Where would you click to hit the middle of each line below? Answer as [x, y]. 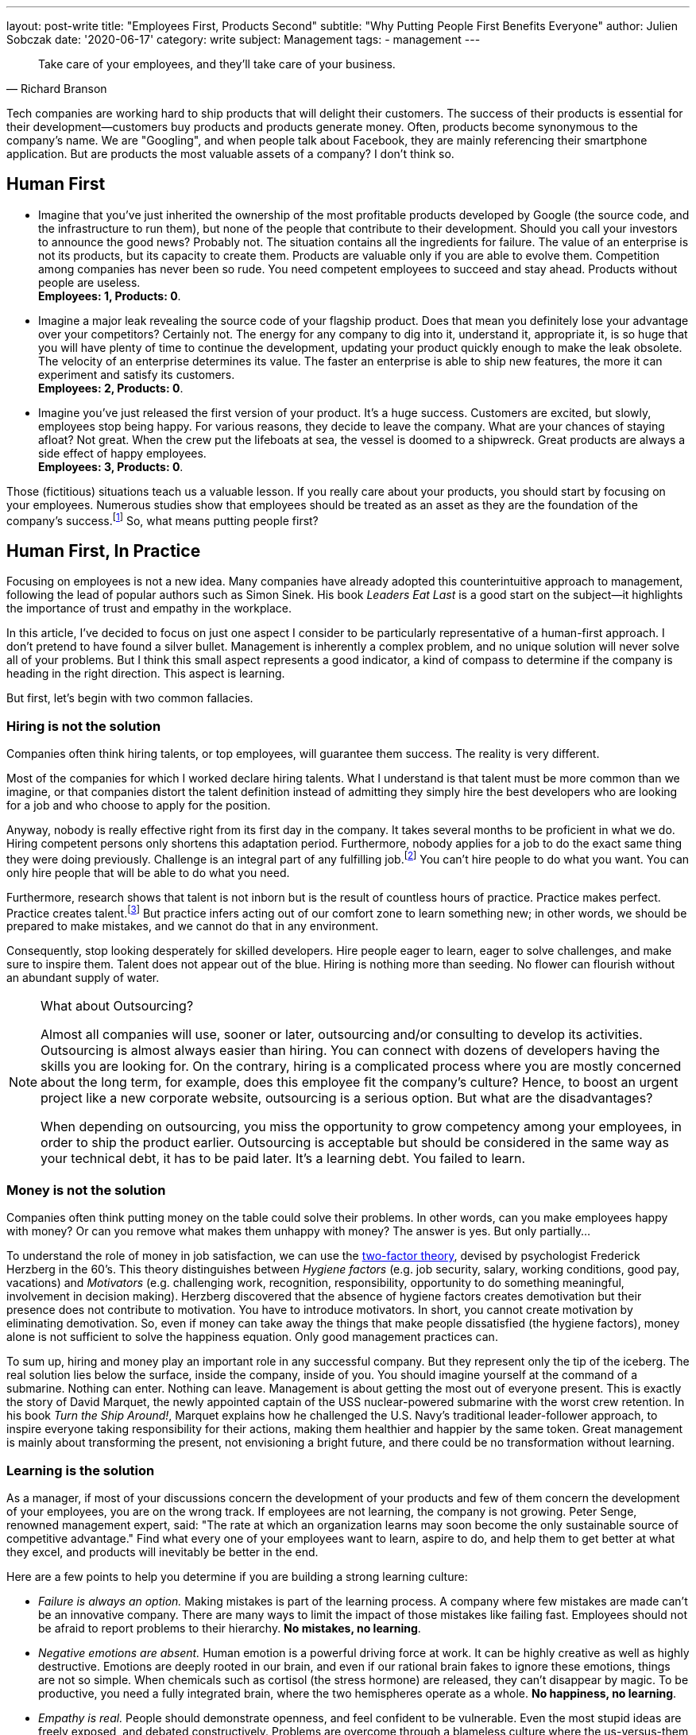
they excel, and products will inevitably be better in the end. [162, 1551]
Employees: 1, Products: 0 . [110, 296]
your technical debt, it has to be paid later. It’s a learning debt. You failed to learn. [283, 1159]
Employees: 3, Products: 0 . [111, 466]
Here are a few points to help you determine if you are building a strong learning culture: [237, 1576]
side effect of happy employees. [122, 453]
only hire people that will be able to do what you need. [148, 872]
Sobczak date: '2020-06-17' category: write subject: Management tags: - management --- [244, 39]
